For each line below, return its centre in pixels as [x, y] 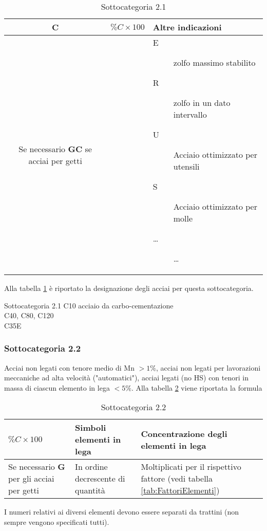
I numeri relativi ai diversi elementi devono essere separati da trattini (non [122, 512]
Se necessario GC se [55, 149]
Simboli [91, 428]
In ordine [91, 467]
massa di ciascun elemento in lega [57, 387]
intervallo [190, 114]
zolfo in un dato [202, 103]
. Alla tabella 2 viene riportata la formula [197, 387]
